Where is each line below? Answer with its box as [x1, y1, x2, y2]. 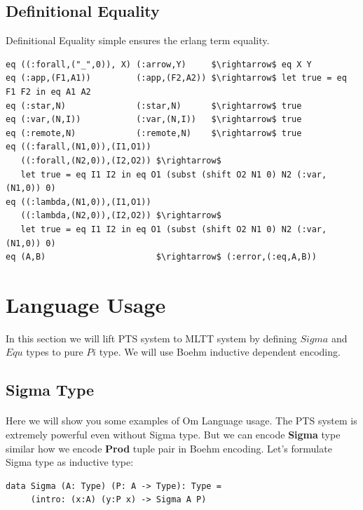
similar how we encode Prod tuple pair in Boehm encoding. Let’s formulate [6, 441, 332, 455]
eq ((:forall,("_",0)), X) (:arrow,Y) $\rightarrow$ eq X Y [6, 59, 312, 69]
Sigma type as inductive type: [6, 455, 134, 469]
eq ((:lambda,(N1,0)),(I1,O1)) [6, 196, 151, 207]
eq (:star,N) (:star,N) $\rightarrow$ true [6, 100, 302, 111]
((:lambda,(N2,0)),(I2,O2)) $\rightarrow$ [20, 210, 221, 221]
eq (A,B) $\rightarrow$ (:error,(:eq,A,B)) [6, 252, 317, 262]
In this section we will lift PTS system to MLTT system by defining [6, 330, 297, 345]
